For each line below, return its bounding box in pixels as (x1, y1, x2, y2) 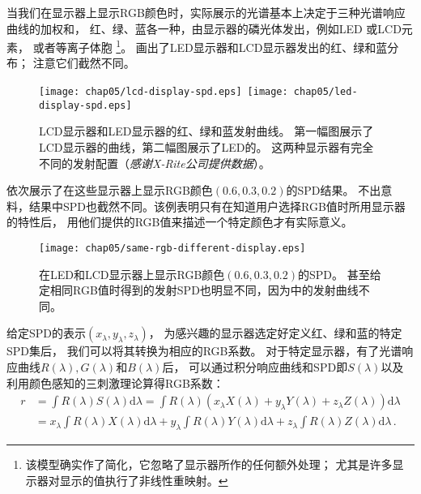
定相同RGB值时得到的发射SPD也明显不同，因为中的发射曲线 (39, 281, 359, 299)
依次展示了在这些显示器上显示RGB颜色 (6, 182, 213, 199)
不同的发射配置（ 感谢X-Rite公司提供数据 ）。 (39, 154, 270, 171)
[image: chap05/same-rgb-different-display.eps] (39, 242, 306, 254)
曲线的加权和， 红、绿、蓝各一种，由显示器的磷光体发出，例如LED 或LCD (6, 19, 402, 37)
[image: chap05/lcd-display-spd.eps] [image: (39, 86, 288, 98)
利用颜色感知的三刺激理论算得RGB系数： (6, 374, 224, 391)
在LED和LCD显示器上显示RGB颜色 (39, 265, 225, 282)
